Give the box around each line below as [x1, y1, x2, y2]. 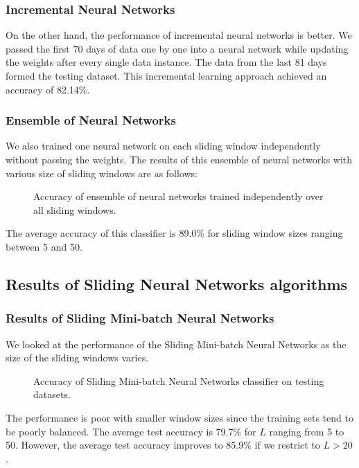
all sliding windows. [33, 202, 116, 217]
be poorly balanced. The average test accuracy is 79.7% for [6, 424, 256, 438]
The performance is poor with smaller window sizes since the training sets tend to [6, 410, 353, 424]
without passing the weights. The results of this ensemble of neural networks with [6, 152, 353, 166]
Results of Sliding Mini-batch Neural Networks [6, 309, 274, 327]
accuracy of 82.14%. [6, 82, 90, 96]
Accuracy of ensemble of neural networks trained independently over [33, 189, 324, 204]
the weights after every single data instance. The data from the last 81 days [6, 55, 327, 69]
